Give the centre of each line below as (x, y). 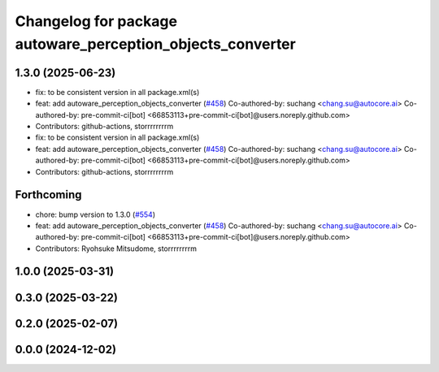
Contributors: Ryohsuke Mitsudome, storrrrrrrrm (116, 249)
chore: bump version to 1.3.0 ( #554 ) (96, 214)
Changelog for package (96, 21)
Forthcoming (48, 195)
